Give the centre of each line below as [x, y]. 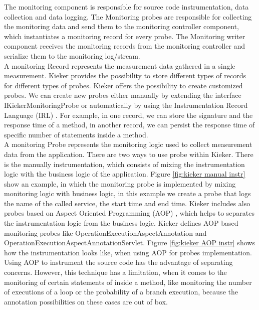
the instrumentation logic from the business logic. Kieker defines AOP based [121, 223]
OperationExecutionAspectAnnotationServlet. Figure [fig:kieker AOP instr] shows [129, 243]
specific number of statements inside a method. [76, 134]
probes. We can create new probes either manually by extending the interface [123, 95]
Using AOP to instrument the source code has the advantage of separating [118, 262]
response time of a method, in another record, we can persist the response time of [129, 125]
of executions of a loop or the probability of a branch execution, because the [121, 292]
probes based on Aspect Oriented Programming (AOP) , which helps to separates [129, 213]
